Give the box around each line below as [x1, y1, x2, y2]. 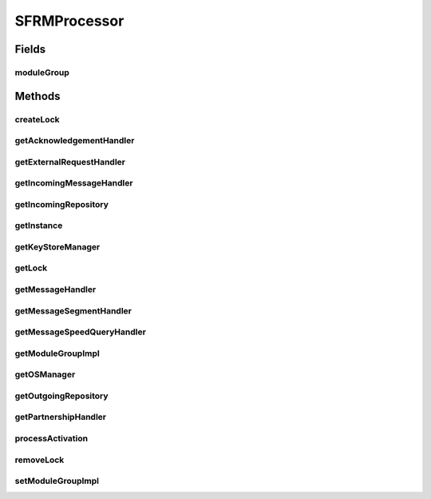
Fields [14, 42, 46, 56]
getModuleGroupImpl [14, 348, 100, 359]
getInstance [14, 220, 63, 231]
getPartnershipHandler [14, 412, 107, 423]
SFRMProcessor [14, 12, 125, 30]
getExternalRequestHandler [14, 156, 126, 167]
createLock [14, 114, 60, 125]
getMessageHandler [14, 284, 97, 295]
